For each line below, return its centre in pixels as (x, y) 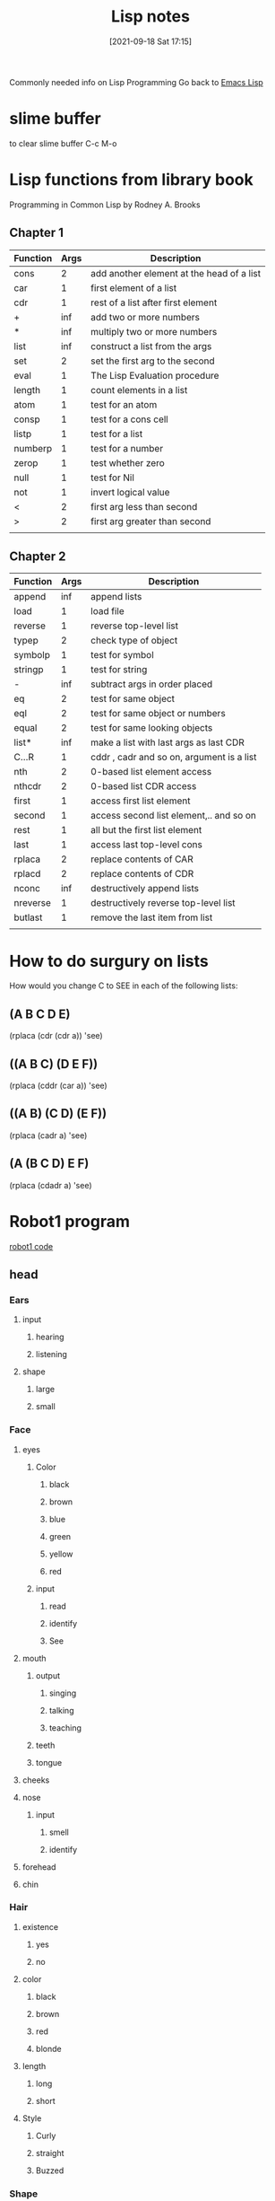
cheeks (36, 1780)
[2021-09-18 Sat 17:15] (150, 41)
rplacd (27, 874)
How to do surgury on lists (109, 961)
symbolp (32, 655)
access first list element (141, 801)
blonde (48, 2048)
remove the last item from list (152, 917)
